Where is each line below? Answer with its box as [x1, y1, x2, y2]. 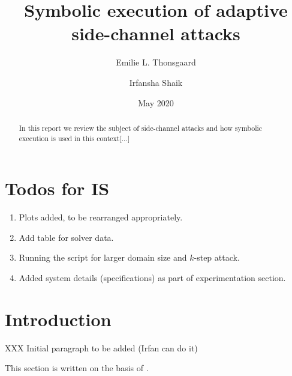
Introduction [5, 306, 112, 331]
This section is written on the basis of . [5, 362, 149, 374]
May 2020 [138, 96, 174, 109]
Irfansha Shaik [129, 76, 183, 88]
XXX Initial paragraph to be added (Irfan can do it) [5, 341, 198, 354]
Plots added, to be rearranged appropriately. [19, 211, 183, 223]
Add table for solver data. [19, 231, 114, 243]
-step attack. [194, 251, 240, 264]
